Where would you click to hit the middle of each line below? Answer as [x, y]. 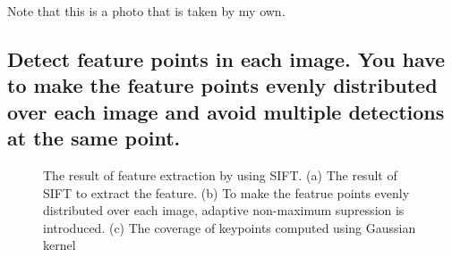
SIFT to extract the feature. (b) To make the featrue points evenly [226, 192]
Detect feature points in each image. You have [226, 58]
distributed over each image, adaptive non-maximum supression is [224, 210]
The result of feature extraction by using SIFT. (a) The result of [220, 174]
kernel [60, 245]
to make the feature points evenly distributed [222, 85]
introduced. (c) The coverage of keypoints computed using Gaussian [230, 227]
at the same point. [94, 138]
